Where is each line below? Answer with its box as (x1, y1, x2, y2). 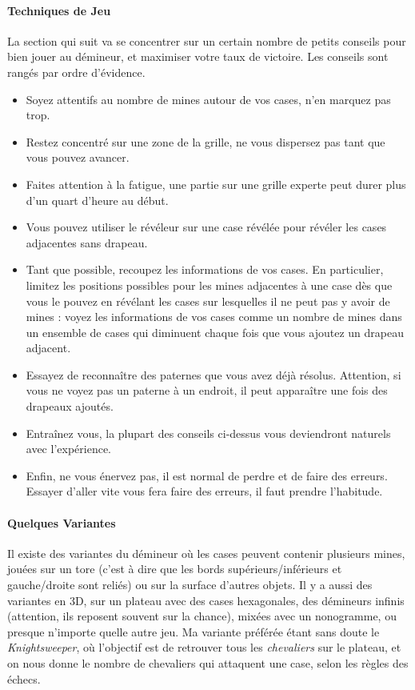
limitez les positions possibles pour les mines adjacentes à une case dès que (26, 276, 393, 293)
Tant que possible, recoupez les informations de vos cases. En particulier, (26, 261, 384, 278)
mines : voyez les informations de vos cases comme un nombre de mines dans (26, 308, 402, 325)
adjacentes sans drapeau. (26, 234, 148, 251)
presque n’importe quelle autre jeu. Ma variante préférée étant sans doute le (7, 623, 380, 640)
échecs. (7, 670, 41, 687)
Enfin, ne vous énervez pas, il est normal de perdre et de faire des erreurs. (26, 467, 388, 483)
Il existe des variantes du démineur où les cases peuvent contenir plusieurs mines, (7, 544, 405, 561)
